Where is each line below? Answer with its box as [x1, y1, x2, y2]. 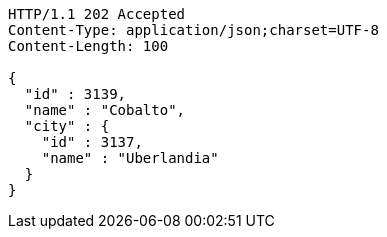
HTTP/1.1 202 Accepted [8, 6, 186, 22]
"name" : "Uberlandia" [41, 150, 219, 166]
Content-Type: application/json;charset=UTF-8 [8, 22, 379, 38]
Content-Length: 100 [8, 38, 169, 54]
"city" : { [24, 118, 110, 134]
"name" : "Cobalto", [24, 102, 186, 118]
